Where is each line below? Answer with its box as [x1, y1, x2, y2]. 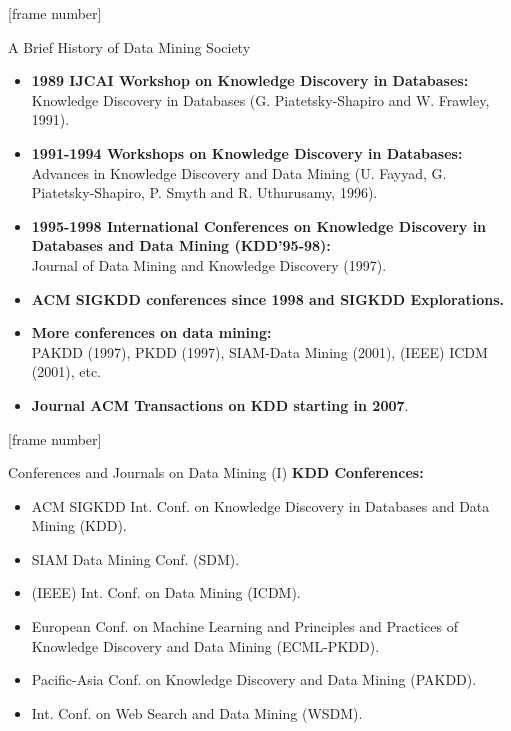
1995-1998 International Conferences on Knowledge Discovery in [31, 215, 487, 236]
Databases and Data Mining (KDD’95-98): [31, 235, 331, 256]
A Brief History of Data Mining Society [8, 36, 251, 57]
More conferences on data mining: [31, 322, 272, 343]
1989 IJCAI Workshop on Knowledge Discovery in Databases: [31, 70, 469, 91]
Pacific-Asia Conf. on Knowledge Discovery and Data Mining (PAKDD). [31, 669, 477, 690]
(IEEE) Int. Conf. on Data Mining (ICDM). [31, 582, 301, 603]
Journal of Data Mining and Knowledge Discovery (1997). [31, 254, 387, 275]
